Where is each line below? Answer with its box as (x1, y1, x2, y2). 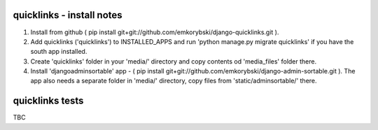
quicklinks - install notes (13, 9, 122, 21)
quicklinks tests (13, 95, 84, 107)
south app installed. (30, 48, 87, 56)
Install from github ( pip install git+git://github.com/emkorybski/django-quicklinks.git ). (30, 28, 279, 36)
